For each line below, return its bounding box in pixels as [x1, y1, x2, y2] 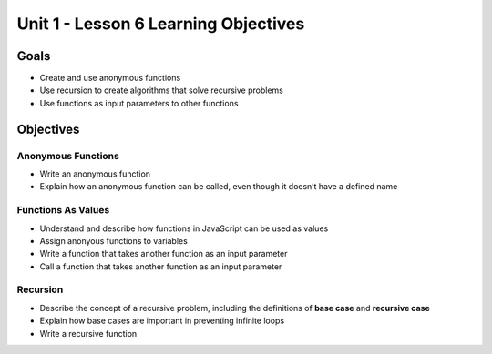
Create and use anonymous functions [39, 73, 181, 84]
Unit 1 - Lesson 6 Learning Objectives [16, 14, 305, 34]
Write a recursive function [39, 328, 138, 339]
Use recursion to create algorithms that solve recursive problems [39, 85, 284, 96]
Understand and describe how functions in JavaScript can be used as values [39, 223, 329, 234]
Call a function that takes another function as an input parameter [39, 260, 282, 272]
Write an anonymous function [39, 168, 150, 179]
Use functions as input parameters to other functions [39, 97, 239, 108]
